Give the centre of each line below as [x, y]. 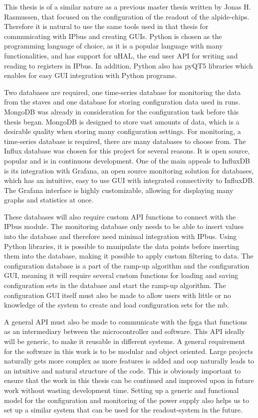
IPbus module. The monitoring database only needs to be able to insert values [124, 226]
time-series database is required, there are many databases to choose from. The [125, 141]
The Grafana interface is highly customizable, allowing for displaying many [119, 190]
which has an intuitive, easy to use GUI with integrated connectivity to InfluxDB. [129, 180]
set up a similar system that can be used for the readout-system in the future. [123, 410]
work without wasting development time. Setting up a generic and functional [122, 390]
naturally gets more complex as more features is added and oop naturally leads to [129, 361]
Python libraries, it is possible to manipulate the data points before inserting [122, 246]
